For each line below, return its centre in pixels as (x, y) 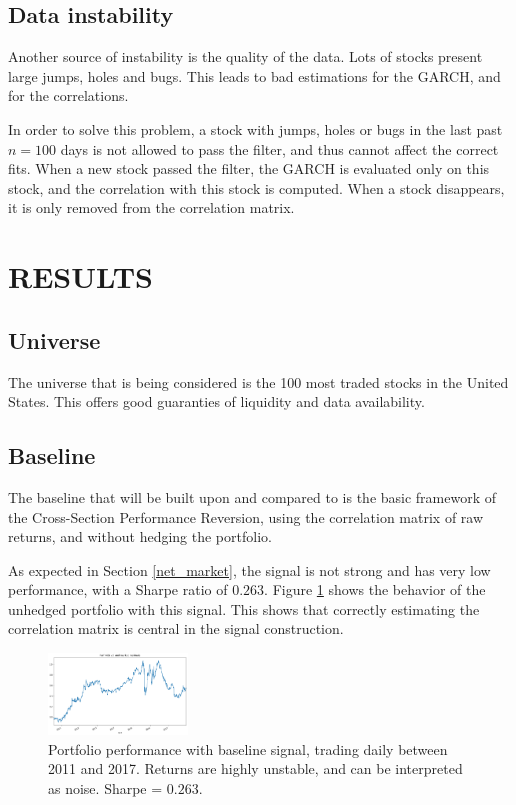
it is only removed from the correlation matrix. (151, 207)
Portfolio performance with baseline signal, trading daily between (248, 748)
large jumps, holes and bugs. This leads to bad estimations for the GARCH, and (254, 75)
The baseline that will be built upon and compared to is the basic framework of (252, 496)
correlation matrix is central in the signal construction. (176, 628)
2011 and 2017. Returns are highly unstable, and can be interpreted (255, 768)
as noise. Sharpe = (105, 787)
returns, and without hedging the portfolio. (140, 536)
